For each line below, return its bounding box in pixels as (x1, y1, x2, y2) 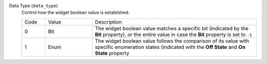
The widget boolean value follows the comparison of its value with (94, 37, 250, 44)
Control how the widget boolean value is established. (21, 10, 130, 16)
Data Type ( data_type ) (9, 3, 58, 8)
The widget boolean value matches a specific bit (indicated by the (94, 25, 249, 32)
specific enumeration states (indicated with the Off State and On (94, 43, 246, 50)
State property (94, 49, 130, 56)
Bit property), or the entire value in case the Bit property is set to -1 (94, 31, 252, 38)
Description (94, 19, 122, 25)
